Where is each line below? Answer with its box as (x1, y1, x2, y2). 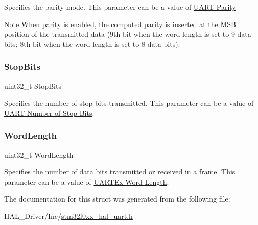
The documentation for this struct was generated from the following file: (4, 193, 230, 204)
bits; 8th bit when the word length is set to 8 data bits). (4, 38, 180, 49)
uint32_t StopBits (4, 80, 61, 91)
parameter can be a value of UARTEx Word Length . (4, 176, 169, 187)
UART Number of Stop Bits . (4, 107, 95, 118)
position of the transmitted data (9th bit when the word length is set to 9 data (4, 29, 251, 39)
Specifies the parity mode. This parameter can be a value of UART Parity (4, 2, 236, 12)
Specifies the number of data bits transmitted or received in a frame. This (4, 166, 236, 177)
